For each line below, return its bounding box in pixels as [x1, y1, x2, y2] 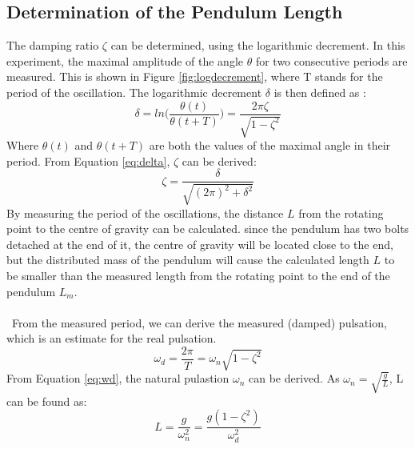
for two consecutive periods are [255, 52, 408, 69]
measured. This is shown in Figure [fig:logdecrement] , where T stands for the [6, 68, 383, 85]
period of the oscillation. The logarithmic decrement [6, 83, 262, 100]
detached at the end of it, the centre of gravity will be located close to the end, [6, 235, 393, 252]
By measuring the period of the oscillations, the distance [6, 204, 284, 221]
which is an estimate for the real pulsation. [6, 330, 217, 347]
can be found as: [6, 392, 87, 409]
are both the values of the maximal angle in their [149, 137, 391, 154]
